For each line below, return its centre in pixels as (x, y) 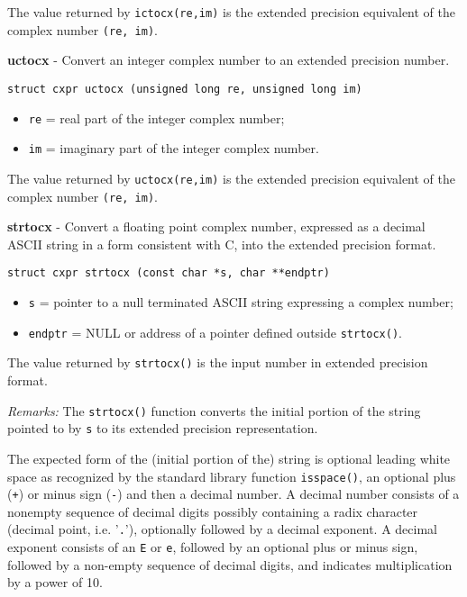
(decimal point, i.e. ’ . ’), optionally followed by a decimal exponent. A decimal (222, 529)
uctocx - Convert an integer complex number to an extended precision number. (229, 60)
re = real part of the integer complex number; (156, 118)
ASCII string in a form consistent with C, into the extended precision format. (222, 244)
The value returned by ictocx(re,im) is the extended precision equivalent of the (232, 12)
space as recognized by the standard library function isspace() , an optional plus (232, 476)
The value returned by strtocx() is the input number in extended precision (218, 362)
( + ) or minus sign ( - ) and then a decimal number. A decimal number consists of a (233, 494)
